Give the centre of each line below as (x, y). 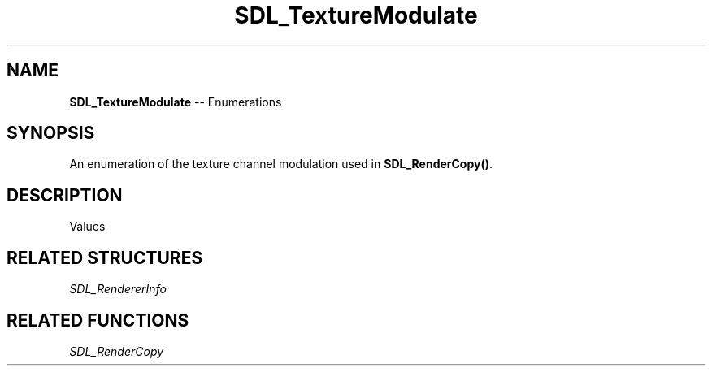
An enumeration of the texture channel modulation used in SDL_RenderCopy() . (281, 164)
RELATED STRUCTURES (105, 257)
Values (87, 227)
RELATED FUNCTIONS (98, 320)
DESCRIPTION (65, 195)
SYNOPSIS (51, 133)
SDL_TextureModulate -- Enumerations (176, 102)
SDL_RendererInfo (118, 289)
